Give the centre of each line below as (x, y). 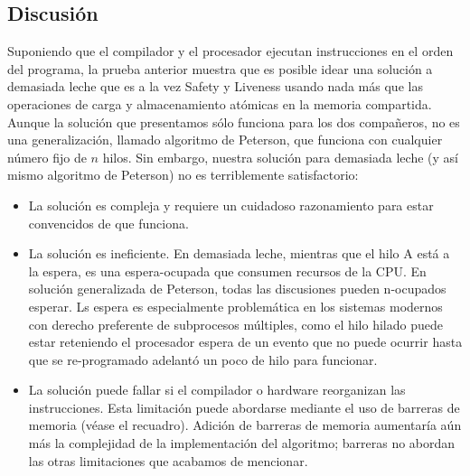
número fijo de (47, 157)
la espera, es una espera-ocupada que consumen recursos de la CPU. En (227, 271)
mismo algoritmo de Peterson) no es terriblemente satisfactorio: (183, 175)
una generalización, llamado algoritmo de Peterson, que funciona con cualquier (225, 140)
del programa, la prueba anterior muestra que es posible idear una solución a (220, 68)
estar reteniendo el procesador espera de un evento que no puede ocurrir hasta (245, 342)
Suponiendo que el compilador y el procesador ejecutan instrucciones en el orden (230, 51)
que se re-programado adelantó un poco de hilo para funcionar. (203, 359)
